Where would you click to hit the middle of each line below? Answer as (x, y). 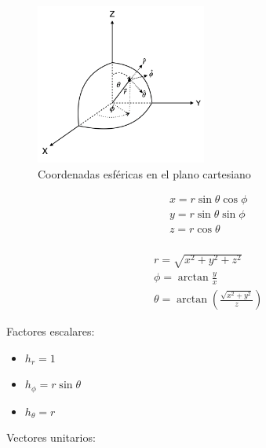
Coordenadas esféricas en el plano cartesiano (144, 173)
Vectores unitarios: (51, 437)
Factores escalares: (51, 331)
